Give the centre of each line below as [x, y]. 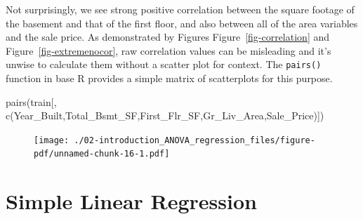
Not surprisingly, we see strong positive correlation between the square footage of [180, 9]
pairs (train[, [31, 101]
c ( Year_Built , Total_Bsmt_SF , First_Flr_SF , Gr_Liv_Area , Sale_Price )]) [165, 115]
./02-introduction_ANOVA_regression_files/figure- [194, 140]
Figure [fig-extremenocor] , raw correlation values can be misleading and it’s [169, 50]
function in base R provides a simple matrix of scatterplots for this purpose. [169, 78]
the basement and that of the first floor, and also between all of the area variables [182, 23]
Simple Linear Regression [131, 201]
